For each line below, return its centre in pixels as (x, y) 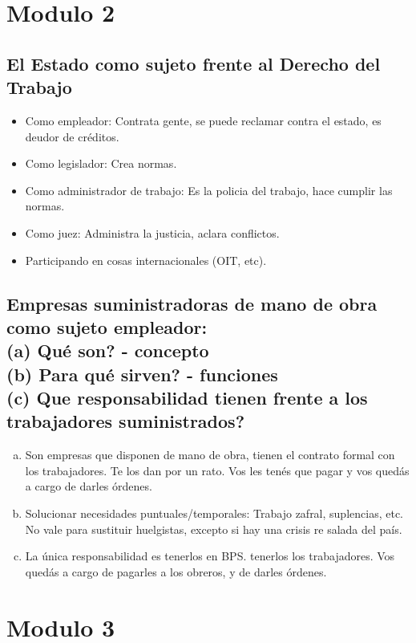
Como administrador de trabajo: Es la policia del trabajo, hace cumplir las (209, 190)
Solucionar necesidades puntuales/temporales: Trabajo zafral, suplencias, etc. (214, 513)
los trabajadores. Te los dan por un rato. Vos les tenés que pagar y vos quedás (217, 470)
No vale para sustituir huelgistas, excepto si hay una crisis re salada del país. (214, 529)
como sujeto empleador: (107, 326)
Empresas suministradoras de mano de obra (192, 303)
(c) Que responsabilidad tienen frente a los (187, 398)
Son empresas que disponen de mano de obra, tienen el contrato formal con (210, 455)
